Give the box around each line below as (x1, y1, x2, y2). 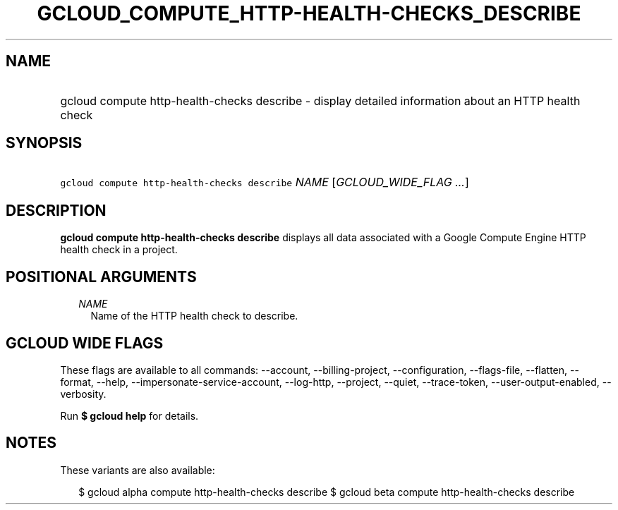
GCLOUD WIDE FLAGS (6, 334, 164, 352)
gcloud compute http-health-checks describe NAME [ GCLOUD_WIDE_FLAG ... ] (60, 175, 469, 190)
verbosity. (60, 387, 107, 400)
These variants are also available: (60, 463, 215, 476)
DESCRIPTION (6, 201, 107, 219)
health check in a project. (60, 243, 178, 256)
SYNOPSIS (6, 134, 83, 152)
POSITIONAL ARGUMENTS (6, 267, 197, 286)
